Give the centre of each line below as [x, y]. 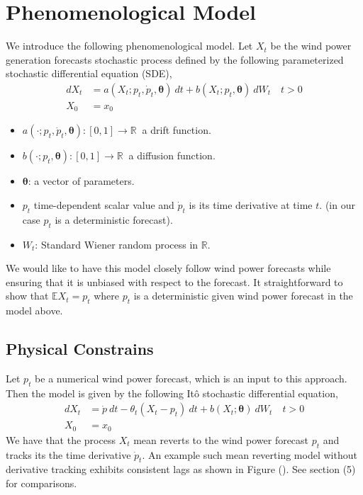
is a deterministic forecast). [114, 219]
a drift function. [177, 130]
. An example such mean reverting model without [250, 454]
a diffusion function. [172, 155]
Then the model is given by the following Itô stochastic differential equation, [172, 393]
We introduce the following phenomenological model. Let [129, 46]
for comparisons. [41, 483]
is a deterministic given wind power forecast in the [243, 296]
